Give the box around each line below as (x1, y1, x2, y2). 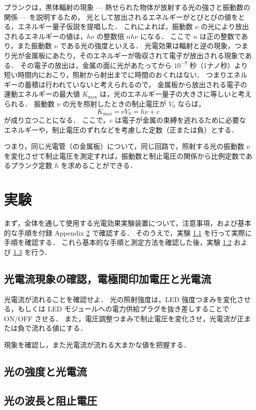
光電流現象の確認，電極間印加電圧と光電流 (4, 271, 211, 286)
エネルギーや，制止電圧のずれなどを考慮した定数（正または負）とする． (4, 124, 239, 135)
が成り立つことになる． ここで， (4, 114, 110, 125)
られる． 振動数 (4, 98, 55, 108)
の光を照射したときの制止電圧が (62, 98, 166, 108)
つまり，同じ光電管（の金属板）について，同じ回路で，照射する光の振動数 (4, 141, 245, 151)
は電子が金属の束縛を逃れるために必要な (114, 114, 246, 125)
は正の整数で (199, 31, 241, 41)
